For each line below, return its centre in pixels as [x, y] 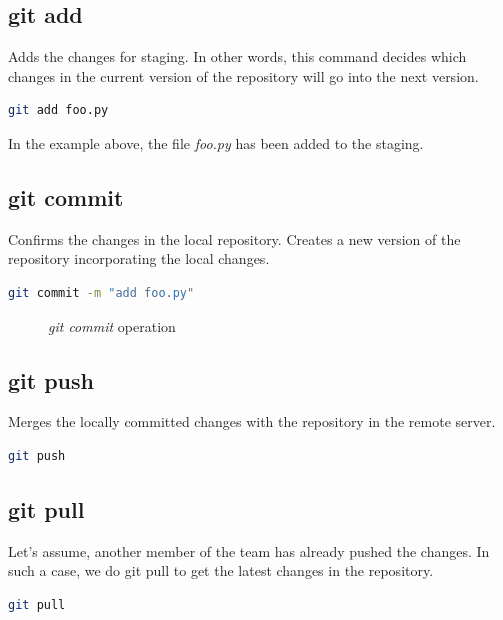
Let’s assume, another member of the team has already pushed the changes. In [249, 550]
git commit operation [112, 325]
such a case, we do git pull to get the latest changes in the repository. [221, 570]
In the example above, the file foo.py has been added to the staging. [216, 142]
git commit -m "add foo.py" [101, 292]
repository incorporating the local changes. [139, 258]
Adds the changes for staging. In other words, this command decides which [237, 56]
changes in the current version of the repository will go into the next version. [243, 75]
